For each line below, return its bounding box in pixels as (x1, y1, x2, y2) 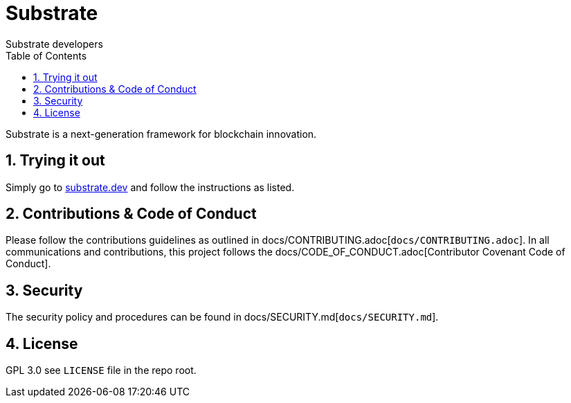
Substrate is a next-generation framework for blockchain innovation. (6, 127, 317, 140)
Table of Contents (6, 49, 87, 62)
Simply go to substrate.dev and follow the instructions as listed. (6, 181, 295, 193)
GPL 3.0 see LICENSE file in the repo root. (6, 364, 197, 377)
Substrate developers (6, 37, 103, 50)
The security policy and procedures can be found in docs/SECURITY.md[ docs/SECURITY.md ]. (6, 311, 439, 323)
